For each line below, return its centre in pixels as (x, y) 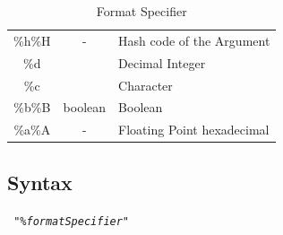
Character (146, 85)
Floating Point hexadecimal (194, 130)
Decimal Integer (162, 62)
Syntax (40, 182)
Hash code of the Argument (194, 40)
